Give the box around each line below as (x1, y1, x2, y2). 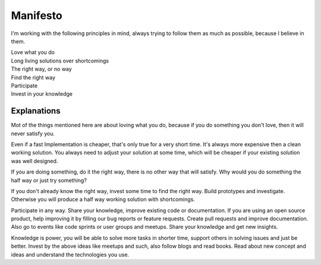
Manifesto (11, 9, 62, 22)
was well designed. (11, 157, 58, 165)
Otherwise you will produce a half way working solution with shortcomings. (11, 196, 196, 203)
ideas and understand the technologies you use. (11, 251, 130, 258)
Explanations (11, 106, 61, 116)
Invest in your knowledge (11, 90, 73, 97)
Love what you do (11, 49, 55, 56)
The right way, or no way (11, 65, 73, 72)
